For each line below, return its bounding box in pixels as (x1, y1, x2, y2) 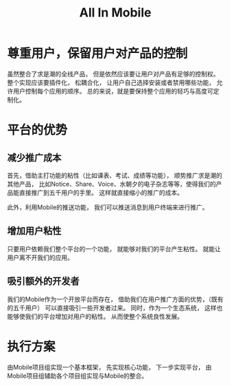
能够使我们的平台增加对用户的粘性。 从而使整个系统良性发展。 (7, 312, 183, 321)
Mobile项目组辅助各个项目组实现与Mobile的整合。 (7, 372, 148, 380)
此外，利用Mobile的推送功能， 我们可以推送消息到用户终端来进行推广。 (7, 203, 209, 211)
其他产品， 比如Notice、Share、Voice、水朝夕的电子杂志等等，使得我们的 (7, 180, 216, 188)
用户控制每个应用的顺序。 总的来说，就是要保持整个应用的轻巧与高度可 (12, 87, 214, 95)
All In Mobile (79, 5, 152, 21)
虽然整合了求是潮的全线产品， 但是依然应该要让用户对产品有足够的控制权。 (7, 69, 220, 78)
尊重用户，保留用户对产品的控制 (7, 46, 188, 61)
